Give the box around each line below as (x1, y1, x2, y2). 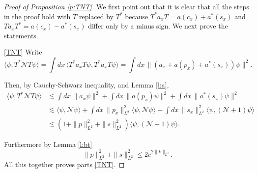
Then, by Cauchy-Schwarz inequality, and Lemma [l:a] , (4, 79, 169, 89)
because (125, 11, 148, 21)
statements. (4, 30, 38, 40)
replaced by (79, 11, 114, 21)
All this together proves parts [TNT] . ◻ (4, 159, 125, 170)
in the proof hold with (4, 11, 71, 21)
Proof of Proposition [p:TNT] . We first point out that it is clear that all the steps (4, 1, 249, 11)
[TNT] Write (4, 47, 42, 57)
